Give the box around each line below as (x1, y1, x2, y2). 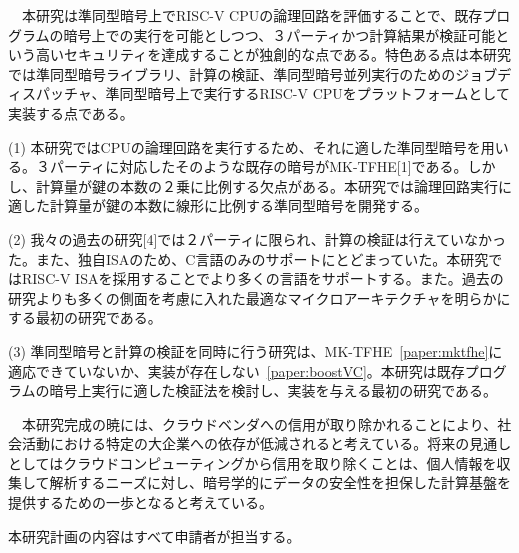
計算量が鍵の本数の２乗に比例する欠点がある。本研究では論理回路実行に (35, 175, 512, 196)
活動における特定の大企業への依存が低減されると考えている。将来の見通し (21, 433, 512, 454)
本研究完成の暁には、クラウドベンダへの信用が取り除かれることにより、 (21, 413, 498, 434)
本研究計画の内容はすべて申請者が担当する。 (8, 525, 301, 546)
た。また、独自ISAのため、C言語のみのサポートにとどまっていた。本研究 (8, 248, 489, 269)
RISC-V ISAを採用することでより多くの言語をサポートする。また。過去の (21, 268, 504, 289)
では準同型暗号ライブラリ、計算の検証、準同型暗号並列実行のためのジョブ (8, 63, 498, 84)
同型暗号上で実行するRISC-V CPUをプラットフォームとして (119, 83, 510, 104)
